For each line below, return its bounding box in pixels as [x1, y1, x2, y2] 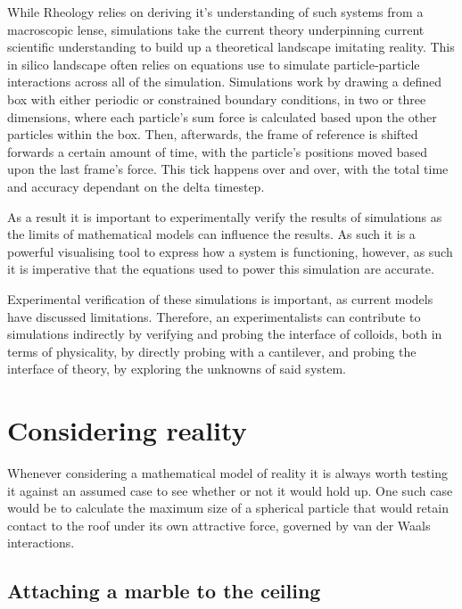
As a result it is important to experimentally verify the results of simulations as [7, 207, 442, 226]
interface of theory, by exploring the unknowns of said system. [7, 359, 347, 378]
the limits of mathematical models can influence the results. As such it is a [7, 225, 416, 243]
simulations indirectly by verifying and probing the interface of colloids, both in [7, 325, 442, 343]
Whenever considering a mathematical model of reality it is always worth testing [7, 464, 448, 481]
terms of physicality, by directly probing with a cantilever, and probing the [7, 342, 417, 360]
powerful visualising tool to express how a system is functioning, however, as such [7, 242, 453, 260]
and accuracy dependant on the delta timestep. [7, 177, 265, 195]
